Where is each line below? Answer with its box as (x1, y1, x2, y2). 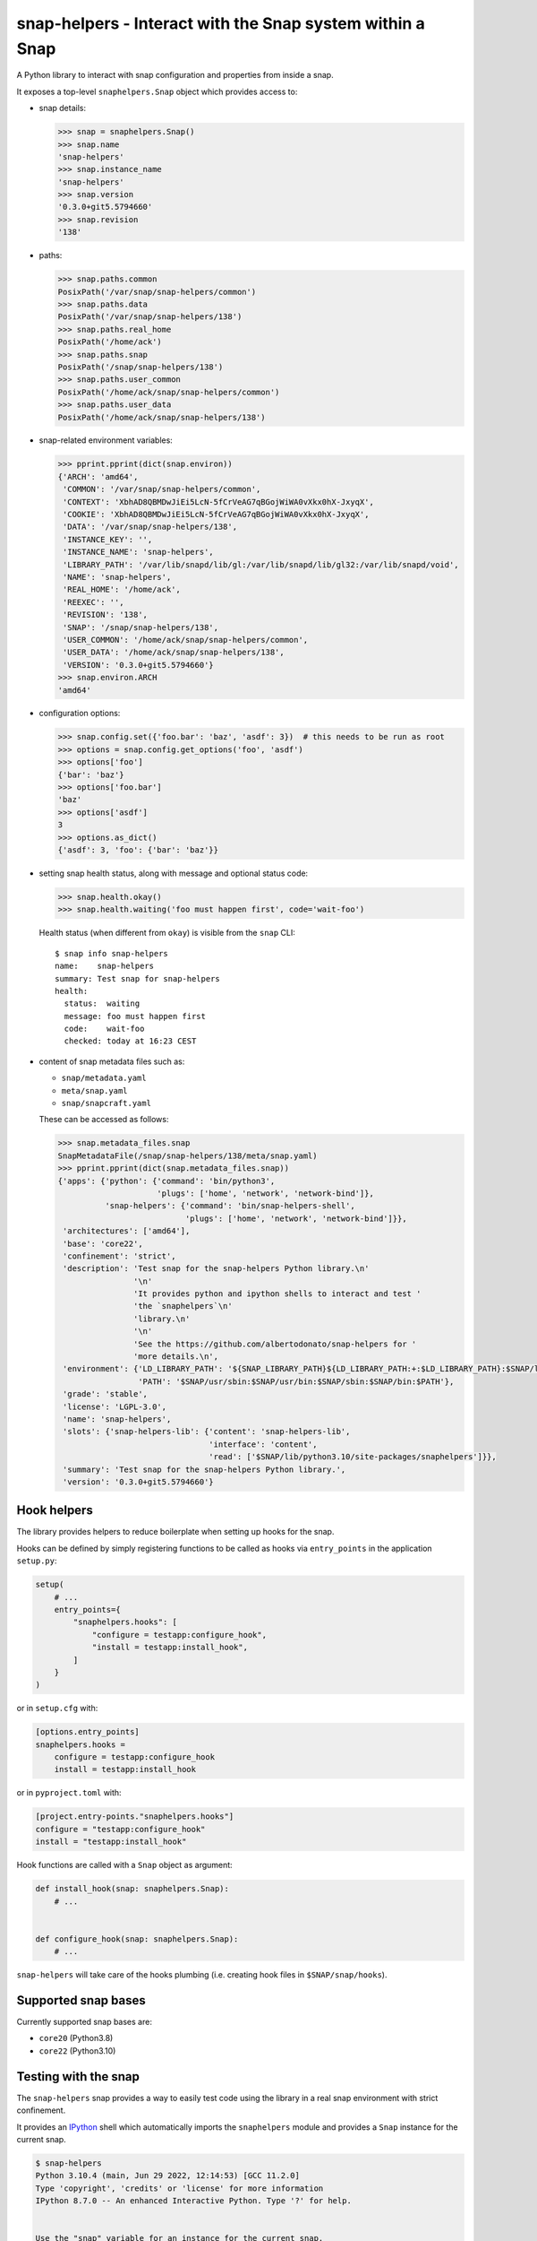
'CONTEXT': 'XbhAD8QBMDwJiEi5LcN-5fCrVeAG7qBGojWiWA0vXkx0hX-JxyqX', (63, 497, 375, 506)
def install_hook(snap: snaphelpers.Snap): (35, 1883, 230, 1894)
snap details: (38, 103, 87, 114)
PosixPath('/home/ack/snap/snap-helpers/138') (57, 412, 266, 422)
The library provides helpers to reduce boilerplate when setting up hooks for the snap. (16, 1527, 335, 1537)
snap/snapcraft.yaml (61, 1098, 152, 1109)
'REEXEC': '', (63, 597, 124, 607)
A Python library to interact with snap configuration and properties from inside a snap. (16, 70, 335, 81)
